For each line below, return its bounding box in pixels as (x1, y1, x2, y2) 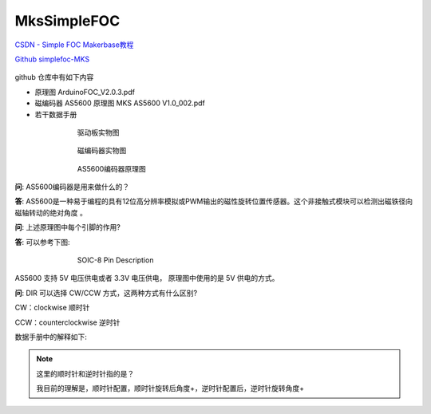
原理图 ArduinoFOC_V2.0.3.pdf (34, 87, 136, 97)
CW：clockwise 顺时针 (14, 303, 90, 313)
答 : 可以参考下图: (14, 237, 71, 246)
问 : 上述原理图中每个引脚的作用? (14, 223, 121, 232)
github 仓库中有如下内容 (14, 73, 94, 82)
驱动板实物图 (77, 128, 120, 137)
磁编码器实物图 (77, 146, 127, 156)
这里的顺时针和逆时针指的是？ (36, 369, 135, 378)
